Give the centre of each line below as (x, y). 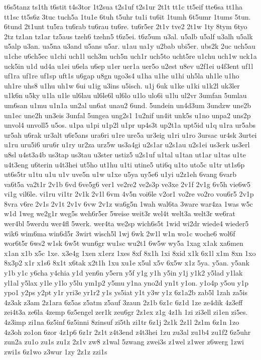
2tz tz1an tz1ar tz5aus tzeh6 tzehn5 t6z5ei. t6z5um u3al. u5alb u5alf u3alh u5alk (128, 36)
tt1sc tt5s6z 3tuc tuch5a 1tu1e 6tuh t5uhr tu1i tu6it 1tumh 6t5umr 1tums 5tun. (127, 16)
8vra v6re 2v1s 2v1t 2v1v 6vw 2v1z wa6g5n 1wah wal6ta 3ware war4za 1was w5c (128, 203)
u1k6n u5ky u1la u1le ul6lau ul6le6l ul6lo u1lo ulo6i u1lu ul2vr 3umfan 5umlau (125, 95)
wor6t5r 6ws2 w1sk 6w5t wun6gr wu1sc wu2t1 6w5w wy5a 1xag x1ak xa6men (124, 243)
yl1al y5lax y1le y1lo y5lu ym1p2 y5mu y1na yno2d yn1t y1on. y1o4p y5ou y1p (126, 282)
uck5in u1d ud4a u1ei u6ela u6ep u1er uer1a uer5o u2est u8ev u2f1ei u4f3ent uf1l (129, 66)
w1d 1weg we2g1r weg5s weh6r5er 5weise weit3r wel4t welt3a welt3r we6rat (120, 213)
